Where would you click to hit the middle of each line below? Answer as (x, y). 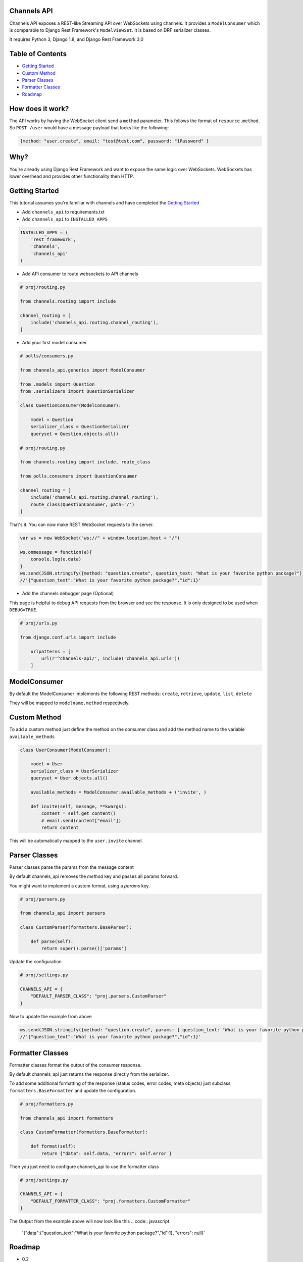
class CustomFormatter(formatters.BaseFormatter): (84, 1132)
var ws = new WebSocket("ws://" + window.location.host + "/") (100, 538)
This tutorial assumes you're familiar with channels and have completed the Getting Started (104, 202)
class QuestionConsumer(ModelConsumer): (70, 406)
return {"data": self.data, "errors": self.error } (107, 1153)
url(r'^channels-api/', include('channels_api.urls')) (111, 659)
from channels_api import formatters (67, 1118)
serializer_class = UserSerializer (74, 771)
